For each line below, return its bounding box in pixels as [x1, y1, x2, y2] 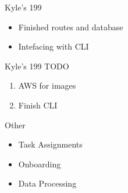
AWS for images [18, 79, 76, 92]
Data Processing [18, 177, 77, 190]
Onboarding [18, 157, 61, 170]
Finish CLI [18, 99, 58, 111]
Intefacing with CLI [18, 40, 89, 52]
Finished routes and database [18, 20, 123, 33]
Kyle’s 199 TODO [5, 59, 69, 72]
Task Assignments [18, 138, 83, 150]
